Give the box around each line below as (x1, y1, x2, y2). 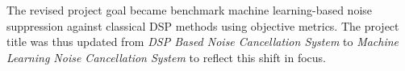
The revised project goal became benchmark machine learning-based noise (6, 2, 373, 18)
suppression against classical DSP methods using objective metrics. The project (6, 17, 399, 34)
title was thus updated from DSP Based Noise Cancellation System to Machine (6, 33, 399, 50)
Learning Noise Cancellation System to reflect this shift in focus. (6, 48, 327, 65)
